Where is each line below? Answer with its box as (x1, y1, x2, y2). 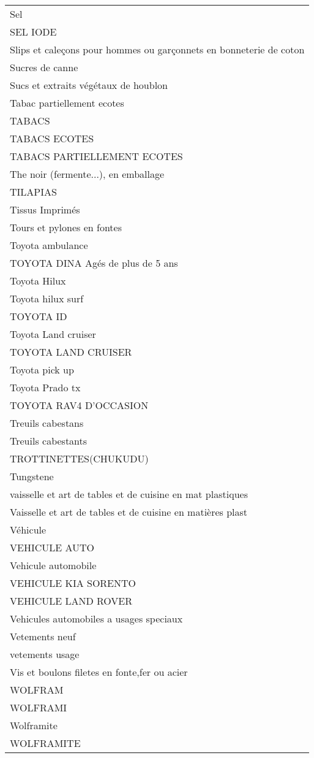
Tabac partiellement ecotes (10, 96, 124, 110)
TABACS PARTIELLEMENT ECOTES (10, 149, 183, 163)
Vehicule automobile (10, 558, 97, 572)
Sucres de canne (10, 60, 78, 74)
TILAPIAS (10, 185, 57, 199)
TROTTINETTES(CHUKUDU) (10, 451, 149, 465)
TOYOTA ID (10, 309, 67, 323)
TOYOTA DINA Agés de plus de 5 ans (10, 256, 178, 270)
